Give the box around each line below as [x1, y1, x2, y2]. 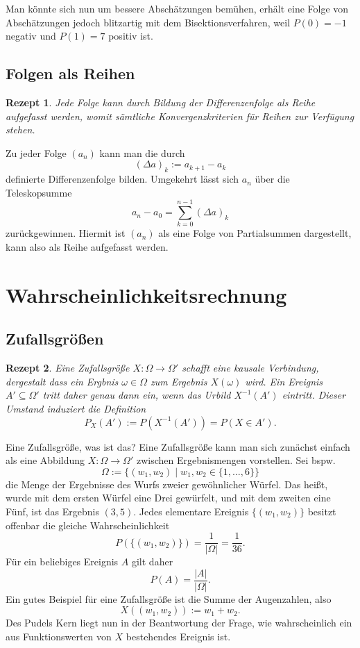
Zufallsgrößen [6, 328, 104, 349]
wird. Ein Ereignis [245, 374, 323, 388]
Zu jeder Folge [6, 145, 67, 160]
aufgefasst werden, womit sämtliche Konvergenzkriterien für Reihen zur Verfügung [6, 108, 354, 123]
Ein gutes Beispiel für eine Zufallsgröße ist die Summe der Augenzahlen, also [6, 591, 332, 606]
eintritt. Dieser [282, 388, 346, 402]
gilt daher [131, 554, 173, 569]
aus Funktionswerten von [6, 629, 112, 644]
